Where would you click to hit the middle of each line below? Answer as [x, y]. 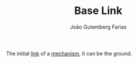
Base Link [98, 11]
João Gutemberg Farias [98, 27]
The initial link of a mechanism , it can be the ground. [69, 53]
